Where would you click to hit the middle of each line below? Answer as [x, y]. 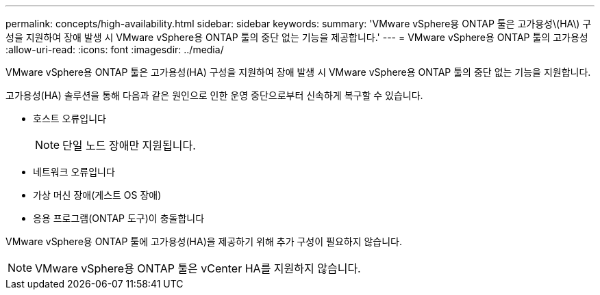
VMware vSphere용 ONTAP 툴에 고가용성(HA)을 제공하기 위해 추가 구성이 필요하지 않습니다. [204, 241]
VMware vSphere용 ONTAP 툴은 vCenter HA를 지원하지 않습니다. [198, 268]
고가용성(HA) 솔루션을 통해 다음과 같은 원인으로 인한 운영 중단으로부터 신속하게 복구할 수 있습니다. [214, 95]
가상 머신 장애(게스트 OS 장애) [97, 195]
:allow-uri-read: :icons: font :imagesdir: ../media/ [115, 50]
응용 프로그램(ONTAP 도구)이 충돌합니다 [119, 218]
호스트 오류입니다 [70, 118]
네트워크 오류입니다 [74, 172]
